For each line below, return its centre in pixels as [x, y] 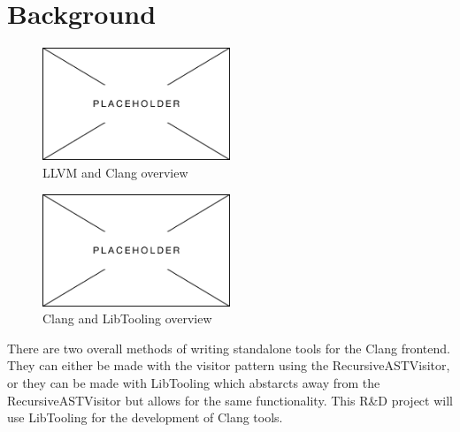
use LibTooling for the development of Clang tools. [145, 417]
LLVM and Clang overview [115, 172]
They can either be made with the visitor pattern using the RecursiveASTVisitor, [229, 365]
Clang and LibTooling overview [127, 318]
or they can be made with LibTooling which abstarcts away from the [194, 383]
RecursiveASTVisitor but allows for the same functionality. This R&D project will [230, 400]
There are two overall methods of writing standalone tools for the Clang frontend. [229, 348]
